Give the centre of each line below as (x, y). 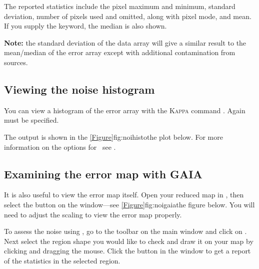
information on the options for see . (60, 147)
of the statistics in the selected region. (62, 260)
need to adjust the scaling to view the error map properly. (93, 214)
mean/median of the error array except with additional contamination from (120, 52)
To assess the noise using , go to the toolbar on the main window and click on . (125, 231)
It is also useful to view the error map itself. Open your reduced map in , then (124, 195)
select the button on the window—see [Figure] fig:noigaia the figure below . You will (129, 204)
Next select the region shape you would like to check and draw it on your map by (129, 241)
